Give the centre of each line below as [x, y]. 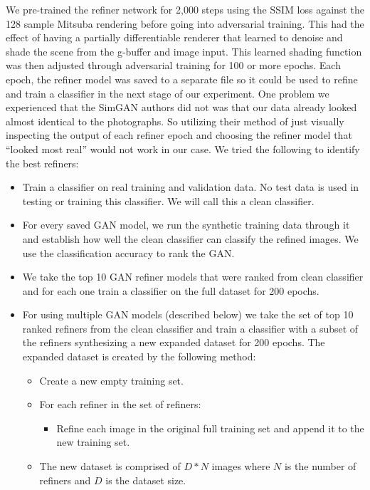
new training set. [93, 442]
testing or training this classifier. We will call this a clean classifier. [168, 200]
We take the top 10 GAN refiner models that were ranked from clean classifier [193, 277]
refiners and [65, 480]
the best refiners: [42, 163]
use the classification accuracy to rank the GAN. [128, 252]
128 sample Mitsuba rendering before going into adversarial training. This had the [185, 23]
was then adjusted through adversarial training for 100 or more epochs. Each [173, 65]
